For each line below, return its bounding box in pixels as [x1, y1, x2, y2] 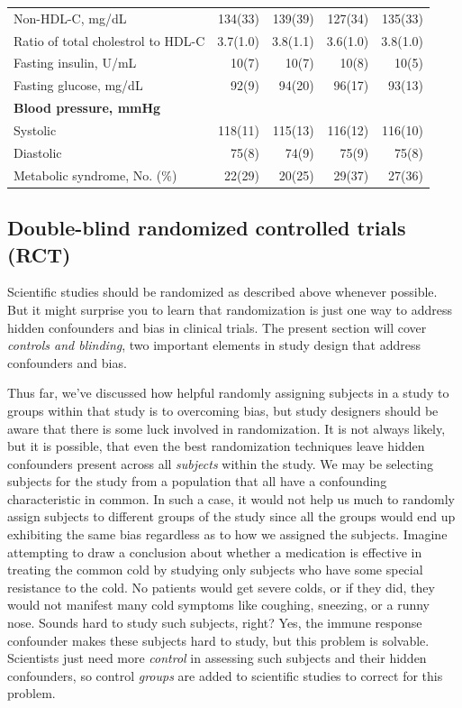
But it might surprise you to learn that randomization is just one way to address [7, 299, 452, 318]
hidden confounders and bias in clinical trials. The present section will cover [7, 317, 427, 336]
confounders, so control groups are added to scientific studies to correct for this [7, 666, 443, 685]
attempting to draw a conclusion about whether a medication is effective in [7, 542, 422, 561]
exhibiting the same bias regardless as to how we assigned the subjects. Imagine [7, 525, 448, 544]
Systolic [14, 120, 57, 139]
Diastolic [14, 143, 62, 161]
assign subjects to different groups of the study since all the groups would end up [7, 507, 456, 526]
